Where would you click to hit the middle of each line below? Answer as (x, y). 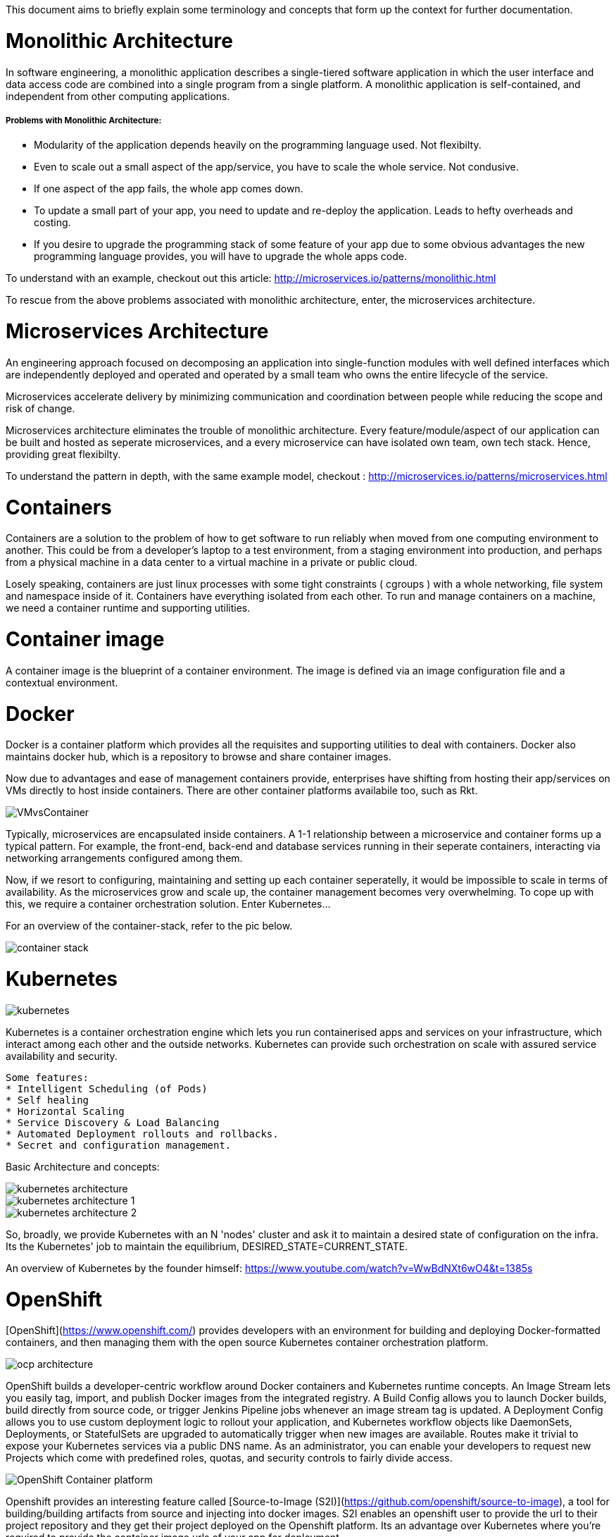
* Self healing (48, 1100)
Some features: (48, 1077)
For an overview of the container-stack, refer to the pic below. (149, 926)
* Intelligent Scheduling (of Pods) (107, 1088)
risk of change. (40, 408)
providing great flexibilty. (63, 454)
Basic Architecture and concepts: (83, 1166)
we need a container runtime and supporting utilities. (128, 608)
